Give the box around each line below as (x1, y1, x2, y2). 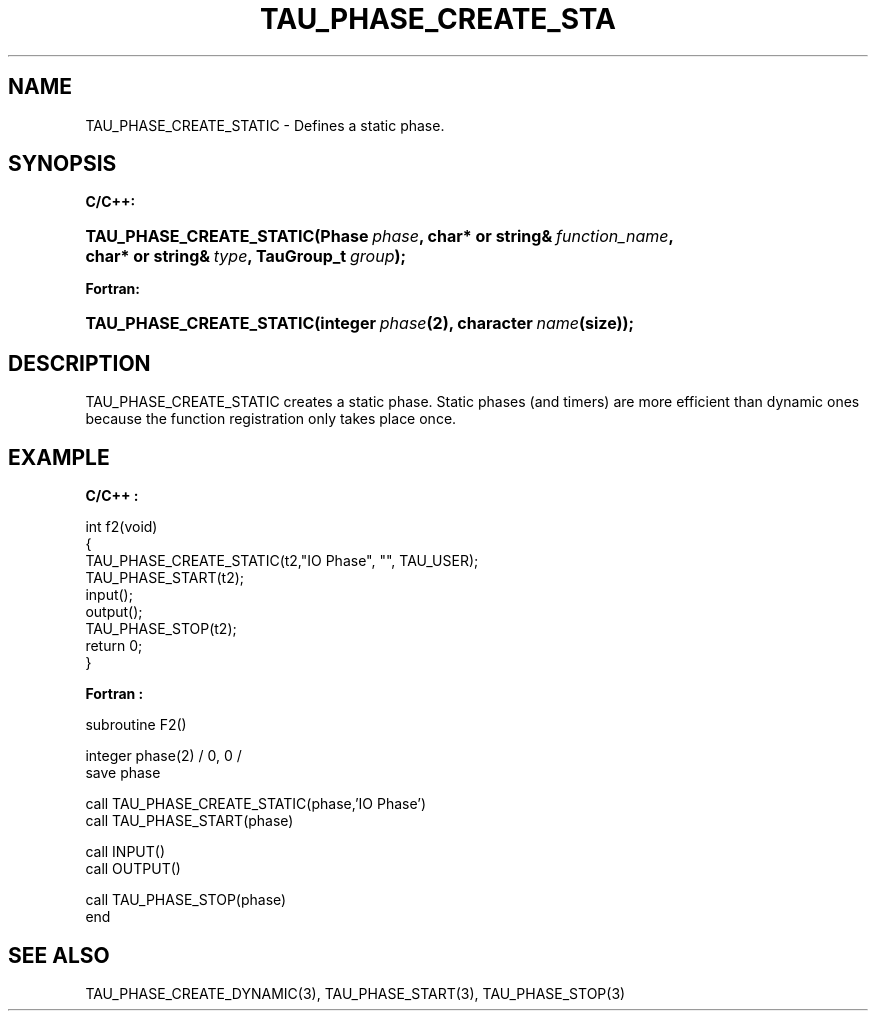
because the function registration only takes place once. (85, 410, 457, 428)
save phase (85, 764, 161, 782)
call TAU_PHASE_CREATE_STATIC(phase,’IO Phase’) (85, 795, 427, 813)
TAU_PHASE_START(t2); (85, 569, 244, 587)
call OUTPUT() (85, 860, 181, 878)
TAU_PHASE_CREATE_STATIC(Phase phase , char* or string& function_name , (85, 226, 674, 247)
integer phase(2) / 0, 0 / (85, 747, 242, 765)
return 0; (85, 637, 143, 655)
